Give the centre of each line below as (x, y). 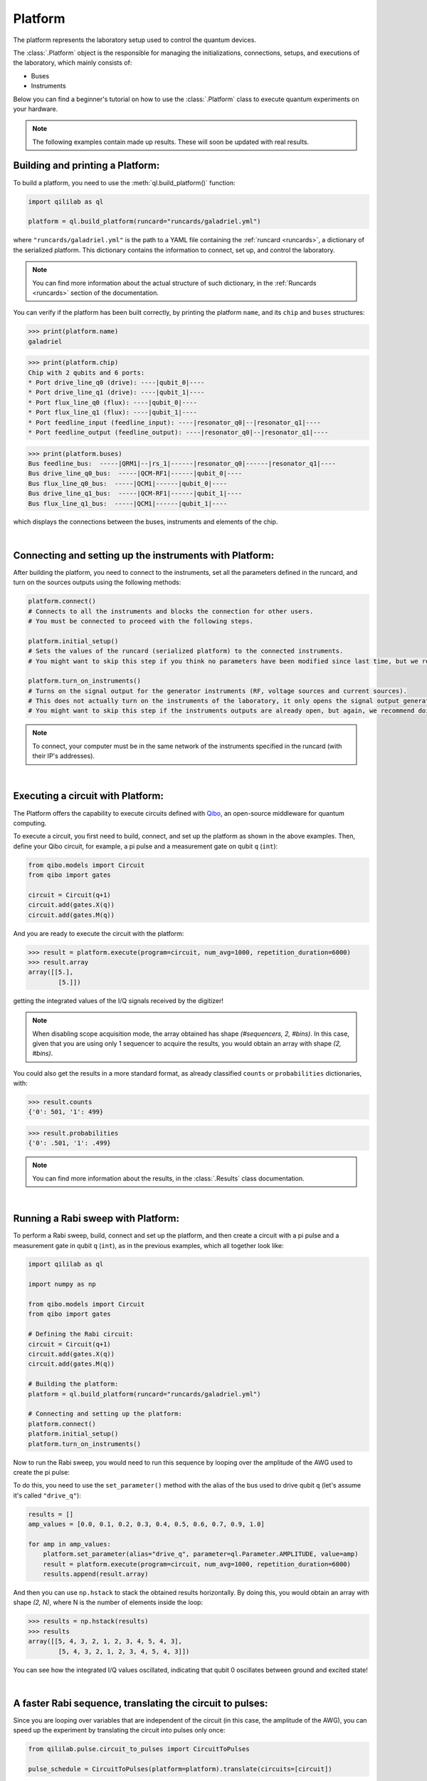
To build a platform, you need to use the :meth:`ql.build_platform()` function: (124, 182)
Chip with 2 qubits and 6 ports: (86, 373)
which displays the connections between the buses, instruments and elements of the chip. (146, 522)
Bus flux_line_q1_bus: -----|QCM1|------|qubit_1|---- (128, 503)
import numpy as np (62, 1284)
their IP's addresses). (64, 756)
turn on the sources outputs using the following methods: (97, 582)
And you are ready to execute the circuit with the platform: (99, 933)
